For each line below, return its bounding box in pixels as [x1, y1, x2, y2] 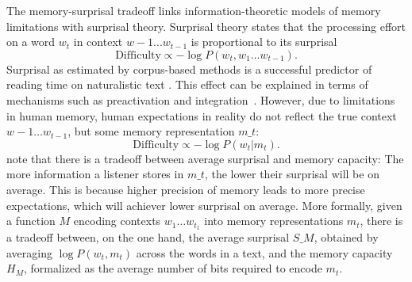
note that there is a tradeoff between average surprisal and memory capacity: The [6, 150, 404, 166]
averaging [6, 244, 52, 261]
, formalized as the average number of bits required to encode [23, 260, 322, 276]
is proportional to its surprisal [191, 33, 337, 50]
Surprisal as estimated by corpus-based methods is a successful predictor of [6, 60, 372, 77]
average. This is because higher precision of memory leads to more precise [6, 181, 365, 197]
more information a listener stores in [6, 166, 184, 182]
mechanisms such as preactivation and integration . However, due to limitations [6, 91, 395, 108]
